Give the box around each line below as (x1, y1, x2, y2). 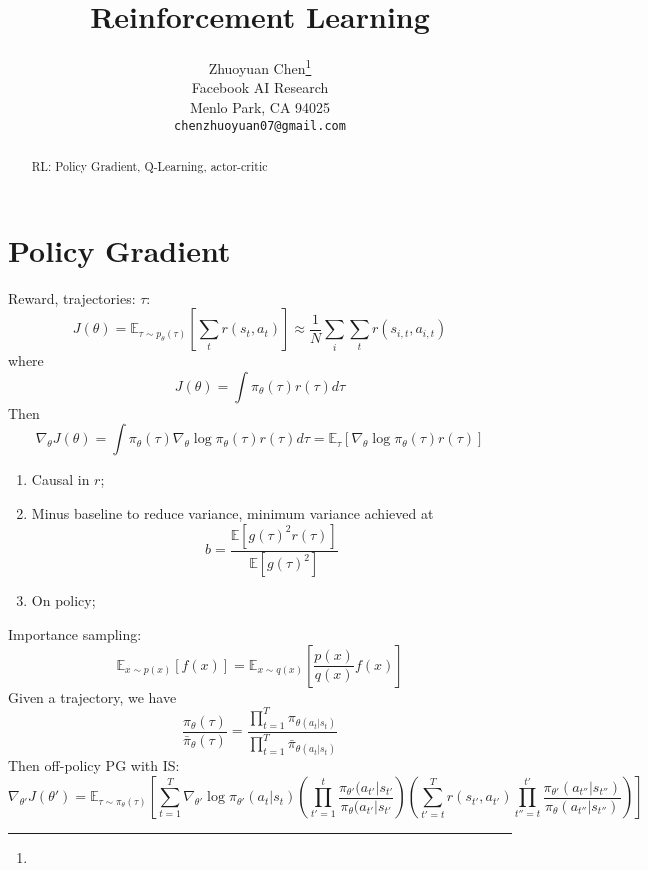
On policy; (31, 590, 96, 611)
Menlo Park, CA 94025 (189, 96, 331, 117)
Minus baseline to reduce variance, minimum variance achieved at (31, 502, 434, 523)
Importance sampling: (8, 624, 142, 645)
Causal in (31, 469, 90, 490)
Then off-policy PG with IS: (8, 755, 180, 776)
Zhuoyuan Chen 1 (208, 55, 312, 78)
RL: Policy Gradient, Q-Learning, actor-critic (31, 158, 268, 175)
